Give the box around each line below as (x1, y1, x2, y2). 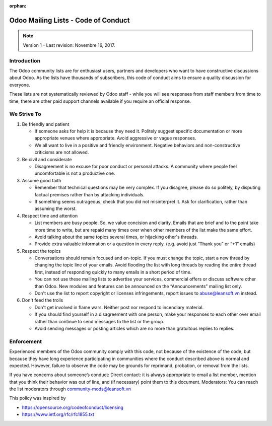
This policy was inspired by (9, 395, 66, 401)
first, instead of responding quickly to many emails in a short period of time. (34, 269, 192, 275)
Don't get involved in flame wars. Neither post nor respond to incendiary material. (34, 304, 204, 310)
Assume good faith (22, 177, 61, 183)
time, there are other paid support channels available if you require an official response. (9, 98, 191, 104)
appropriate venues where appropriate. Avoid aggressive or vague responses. (34, 135, 196, 141)
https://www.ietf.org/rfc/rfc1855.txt (22, 411, 94, 417)
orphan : (9, 3, 27, 9)
